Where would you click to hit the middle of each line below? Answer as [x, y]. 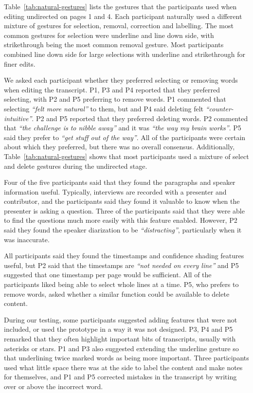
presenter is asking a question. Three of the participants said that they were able [124, 210]
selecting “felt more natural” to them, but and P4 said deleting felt [104, 108]
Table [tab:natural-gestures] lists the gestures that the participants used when [120, 6]
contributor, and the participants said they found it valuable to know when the [122, 201]
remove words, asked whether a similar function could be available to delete [117, 294]
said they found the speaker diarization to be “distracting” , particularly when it [123, 230]
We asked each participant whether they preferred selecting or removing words [121, 80]
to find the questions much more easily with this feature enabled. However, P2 [121, 220]
